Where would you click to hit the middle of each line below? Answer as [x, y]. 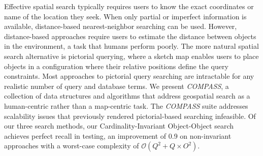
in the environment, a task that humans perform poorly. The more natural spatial [131, 46]
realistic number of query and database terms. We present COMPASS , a [117, 86]
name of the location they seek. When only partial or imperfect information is [125, 16]
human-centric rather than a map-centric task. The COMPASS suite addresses [126, 105]
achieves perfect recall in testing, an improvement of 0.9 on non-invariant [118, 135]
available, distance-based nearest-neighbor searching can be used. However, [121, 26]
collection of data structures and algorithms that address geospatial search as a [127, 96]
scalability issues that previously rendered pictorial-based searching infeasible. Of [130, 116]
